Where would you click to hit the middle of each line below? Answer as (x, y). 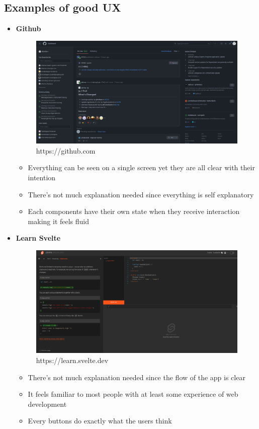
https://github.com (66, 150)
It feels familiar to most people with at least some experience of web (133, 394)
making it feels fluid (59, 221)
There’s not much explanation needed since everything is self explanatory (141, 194)
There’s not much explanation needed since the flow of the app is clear (137, 377)
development (47, 404)
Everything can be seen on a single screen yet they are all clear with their (141, 167)
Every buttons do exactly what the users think (100, 421)
